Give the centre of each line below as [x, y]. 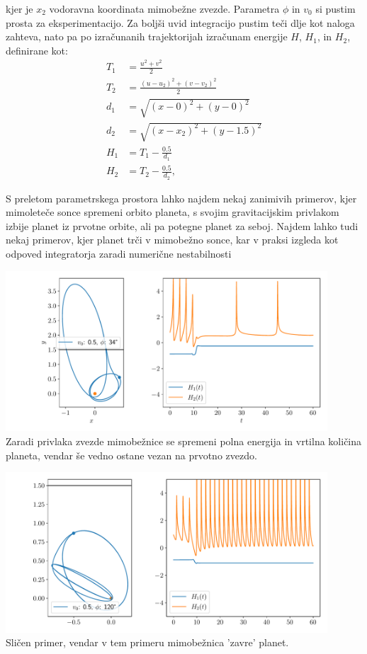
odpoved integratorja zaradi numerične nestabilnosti [119, 253]
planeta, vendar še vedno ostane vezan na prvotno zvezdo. [131, 455]
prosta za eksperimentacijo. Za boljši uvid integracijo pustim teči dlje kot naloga [180, 22]
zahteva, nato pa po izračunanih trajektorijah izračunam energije [147, 36]
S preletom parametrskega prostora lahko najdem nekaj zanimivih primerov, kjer [181, 198]
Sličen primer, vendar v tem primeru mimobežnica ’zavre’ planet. [147, 642]
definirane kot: [37, 50]
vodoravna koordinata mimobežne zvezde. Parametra [164, 8]
